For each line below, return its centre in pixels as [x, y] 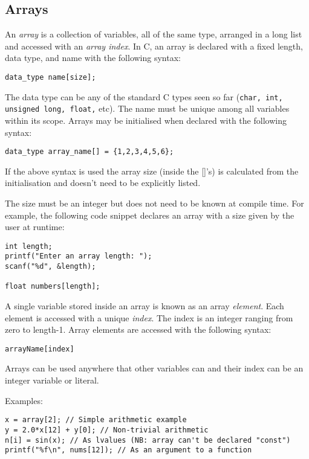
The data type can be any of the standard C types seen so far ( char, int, [144, 96]
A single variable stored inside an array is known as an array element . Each [145, 306]
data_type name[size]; [50, 77]
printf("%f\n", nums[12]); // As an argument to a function [128, 450]
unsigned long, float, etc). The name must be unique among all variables [147, 108]
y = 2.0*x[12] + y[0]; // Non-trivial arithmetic [107, 430]
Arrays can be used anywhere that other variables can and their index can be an [154, 368]
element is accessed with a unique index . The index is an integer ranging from [149, 317]
